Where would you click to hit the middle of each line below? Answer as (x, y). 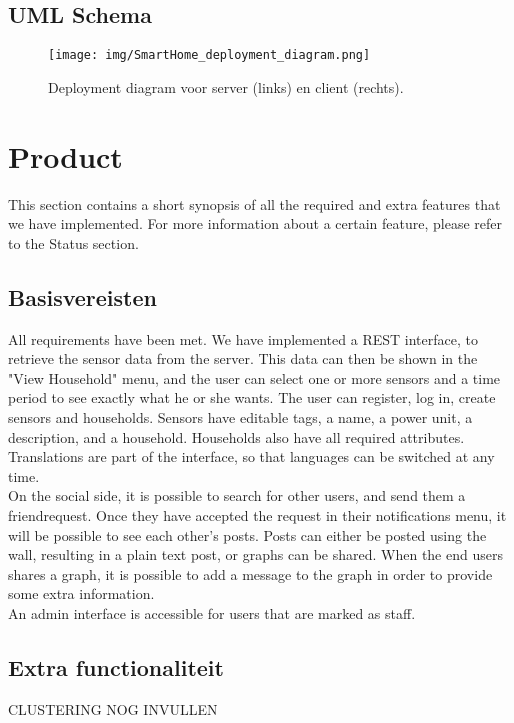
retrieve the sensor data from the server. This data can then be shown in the (243, 358)
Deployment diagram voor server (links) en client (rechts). (226, 86)
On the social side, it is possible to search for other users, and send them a (237, 495)
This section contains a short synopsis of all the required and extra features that (254, 203)
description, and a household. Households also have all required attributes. (236, 436)
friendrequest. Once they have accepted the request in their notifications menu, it (257, 514)
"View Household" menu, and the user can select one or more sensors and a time (254, 377)
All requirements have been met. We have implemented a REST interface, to (243, 338)
